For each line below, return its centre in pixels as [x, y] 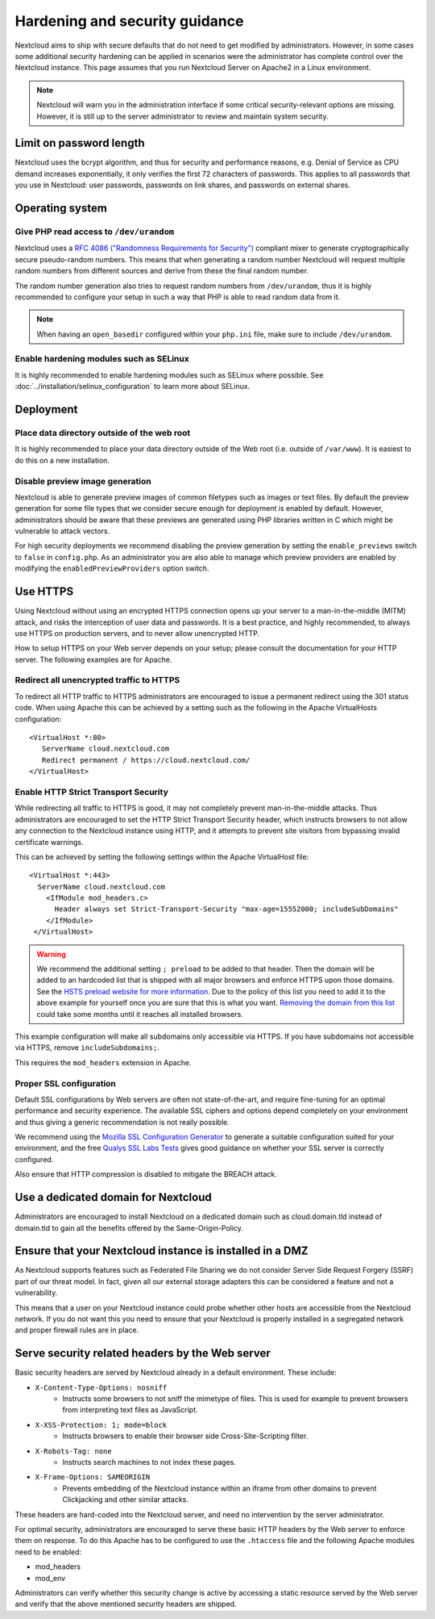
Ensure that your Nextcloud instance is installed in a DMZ [162, 1251]
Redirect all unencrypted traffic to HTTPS [97, 680]
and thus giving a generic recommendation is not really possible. [122, 1122]
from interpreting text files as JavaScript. [130, 1410]
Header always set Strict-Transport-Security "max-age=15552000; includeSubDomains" [226, 909]
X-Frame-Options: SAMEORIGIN [93, 1477]
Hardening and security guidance [129, 21]
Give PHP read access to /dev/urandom [95, 232]
